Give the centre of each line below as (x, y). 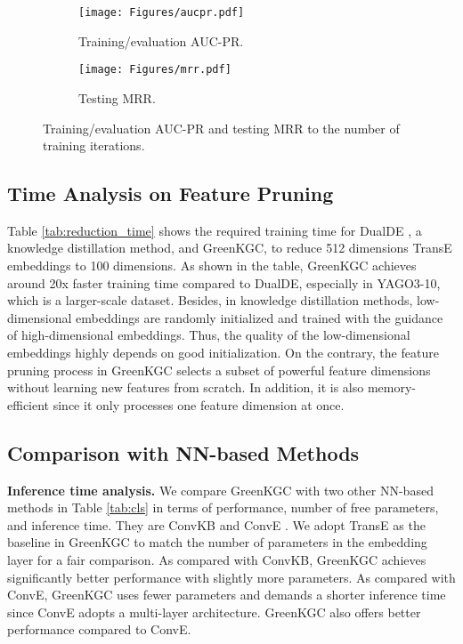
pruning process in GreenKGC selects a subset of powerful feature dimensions (219, 370)
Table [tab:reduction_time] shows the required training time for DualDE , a (215, 230)
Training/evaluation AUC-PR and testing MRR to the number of (221, 128)
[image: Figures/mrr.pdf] (155, 70)
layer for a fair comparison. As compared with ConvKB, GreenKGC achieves (217, 559)
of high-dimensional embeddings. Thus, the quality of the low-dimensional (209, 335)
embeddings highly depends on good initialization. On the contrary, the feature (223, 353)
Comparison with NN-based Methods (183, 452)
